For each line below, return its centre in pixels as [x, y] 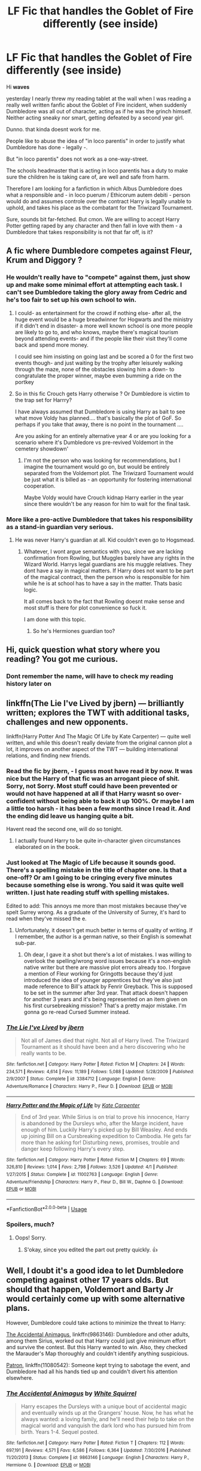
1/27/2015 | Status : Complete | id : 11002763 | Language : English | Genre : [82, 1174]
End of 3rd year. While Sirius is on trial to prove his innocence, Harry [105, 1116]
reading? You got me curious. [62, 659]
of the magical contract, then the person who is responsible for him [107, 577]
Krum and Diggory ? [44, 260]
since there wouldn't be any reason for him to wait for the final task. [107, 504]
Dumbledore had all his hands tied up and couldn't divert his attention [92, 1371]
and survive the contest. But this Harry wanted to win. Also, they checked [97, 1347]
